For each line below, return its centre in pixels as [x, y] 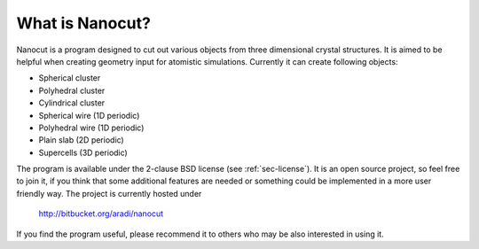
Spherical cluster [70, 78]
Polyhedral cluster [72, 90]
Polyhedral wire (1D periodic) [91, 128]
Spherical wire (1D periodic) [89, 115]
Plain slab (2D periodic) [81, 140]
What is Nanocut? [83, 23]
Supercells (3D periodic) [83, 152]
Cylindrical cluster [72, 103]
